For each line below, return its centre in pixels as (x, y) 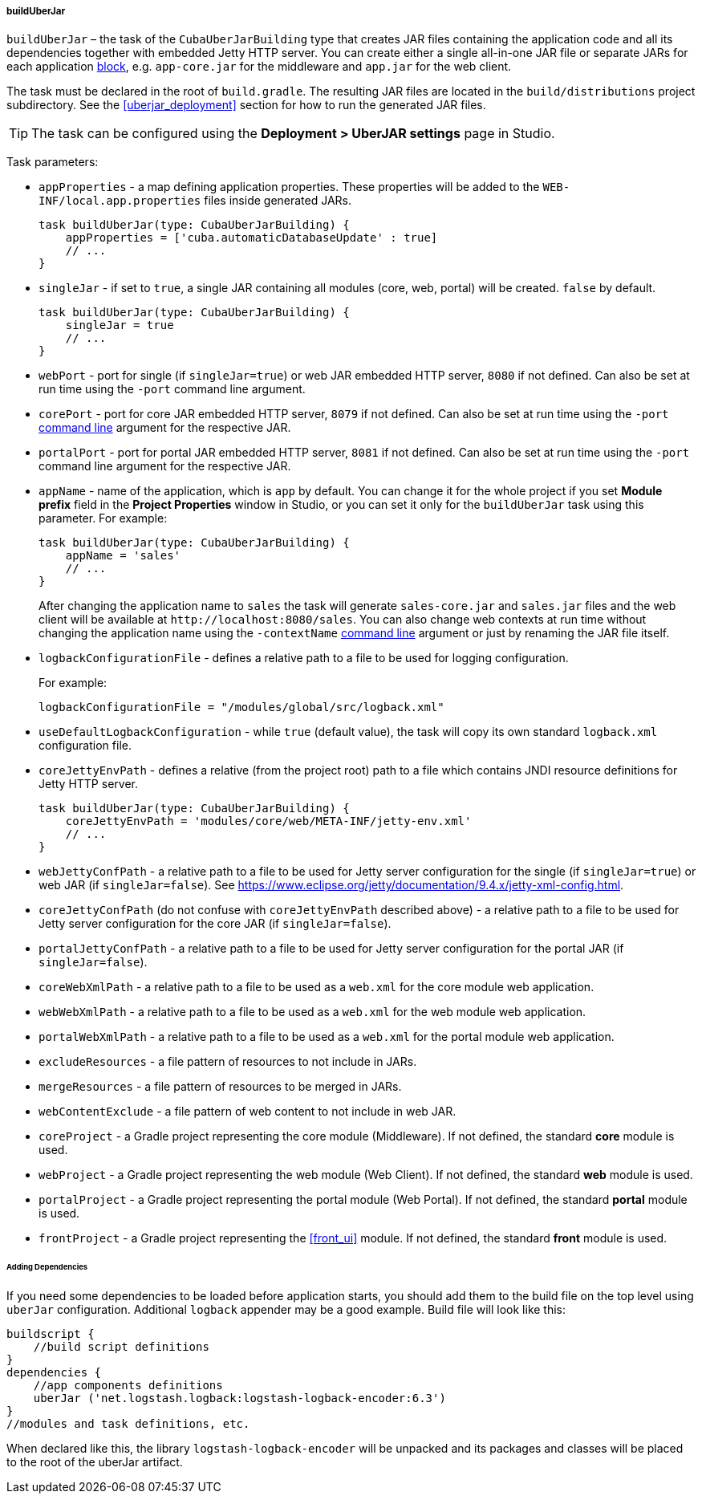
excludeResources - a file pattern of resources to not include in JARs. (228, 1062)
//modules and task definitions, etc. (128, 1424)
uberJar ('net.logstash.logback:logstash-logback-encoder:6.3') (239, 1398)
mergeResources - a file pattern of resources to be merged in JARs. (220, 1087)
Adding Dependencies (47, 1267)
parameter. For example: (103, 518)
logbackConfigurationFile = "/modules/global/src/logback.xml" (241, 707)
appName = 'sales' (123, 556)
